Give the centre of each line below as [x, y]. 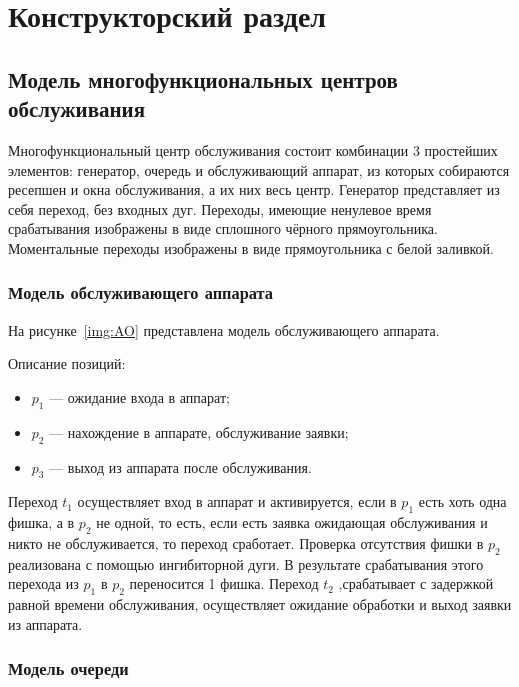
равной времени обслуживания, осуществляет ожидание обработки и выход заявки [260, 604]
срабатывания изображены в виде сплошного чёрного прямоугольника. [223, 228]
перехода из [43, 583]
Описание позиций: [67, 363]
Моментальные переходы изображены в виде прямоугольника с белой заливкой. [251, 247]
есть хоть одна [462, 501]
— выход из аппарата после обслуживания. [180, 466]
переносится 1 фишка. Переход [224, 583]
